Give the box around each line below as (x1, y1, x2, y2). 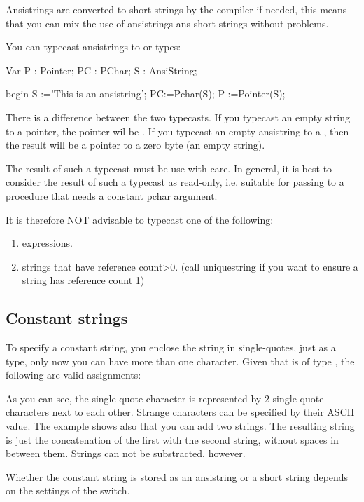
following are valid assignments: (6, 367, 141, 382)
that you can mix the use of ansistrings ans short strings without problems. (6, 15, 329, 30)
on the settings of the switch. (6, 483, 130, 498)
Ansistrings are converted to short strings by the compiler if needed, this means (6, 2, 347, 16)
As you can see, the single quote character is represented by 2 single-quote (6, 391, 324, 405)
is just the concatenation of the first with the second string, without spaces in (6, 432, 339, 447)
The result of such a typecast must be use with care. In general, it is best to (6, 161, 332, 175)
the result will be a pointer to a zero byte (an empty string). (6, 137, 265, 152)
